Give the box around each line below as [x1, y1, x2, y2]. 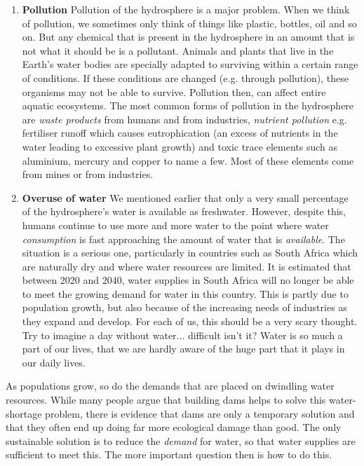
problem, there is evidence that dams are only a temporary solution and [45, 406, 355, 420]
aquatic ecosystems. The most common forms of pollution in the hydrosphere [22, 98, 354, 113]
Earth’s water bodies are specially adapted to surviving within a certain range [22, 57, 358, 71]
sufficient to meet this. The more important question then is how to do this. [6, 447, 332, 462]
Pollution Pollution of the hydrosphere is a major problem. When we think [22, 2, 350, 16]
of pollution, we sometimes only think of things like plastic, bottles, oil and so [22, 15, 357, 30]
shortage [6, 406, 42, 420]
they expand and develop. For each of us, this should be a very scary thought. [22, 314, 358, 329]
